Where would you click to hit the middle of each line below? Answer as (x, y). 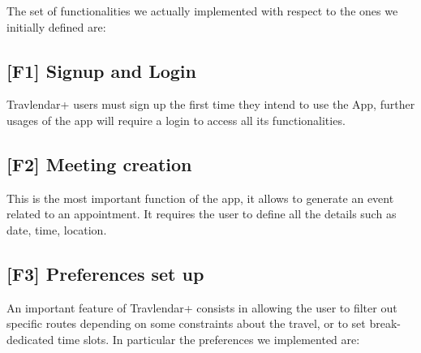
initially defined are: (56, 26)
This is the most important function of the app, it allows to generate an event (200, 198)
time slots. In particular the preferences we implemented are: (208, 339)
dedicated (30, 339)
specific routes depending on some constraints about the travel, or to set (186, 323)
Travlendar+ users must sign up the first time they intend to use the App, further (211, 104)
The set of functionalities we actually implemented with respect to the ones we (202, 11)
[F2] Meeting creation (99, 164)
